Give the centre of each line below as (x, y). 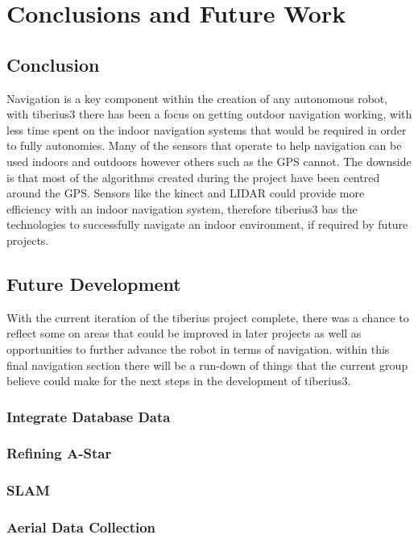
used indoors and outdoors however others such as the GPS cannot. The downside (209, 161)
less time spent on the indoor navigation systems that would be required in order (207, 129)
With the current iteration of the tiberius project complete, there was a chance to (208, 317)
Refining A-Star (59, 453)
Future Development (94, 283)
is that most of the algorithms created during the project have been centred (193, 177)
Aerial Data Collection (81, 527)
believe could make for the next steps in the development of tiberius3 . (179, 381)
